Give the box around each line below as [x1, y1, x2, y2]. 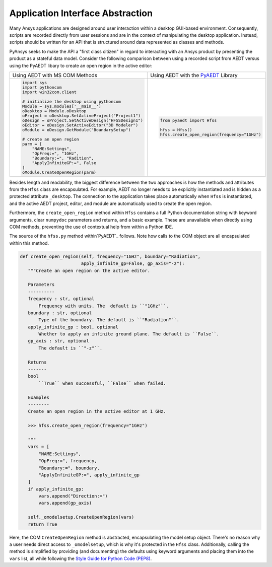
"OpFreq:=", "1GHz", [32, 151, 79, 156]
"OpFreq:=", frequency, [38, 458, 98, 464]
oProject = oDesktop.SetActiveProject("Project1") [22, 113, 141, 118]
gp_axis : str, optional [28, 338, 89, 344]
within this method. [9, 240, 49, 246]
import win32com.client [22, 89, 77, 95]
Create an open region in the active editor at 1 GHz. [28, 408, 166, 414]
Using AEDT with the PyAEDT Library [150, 72, 238, 79]
